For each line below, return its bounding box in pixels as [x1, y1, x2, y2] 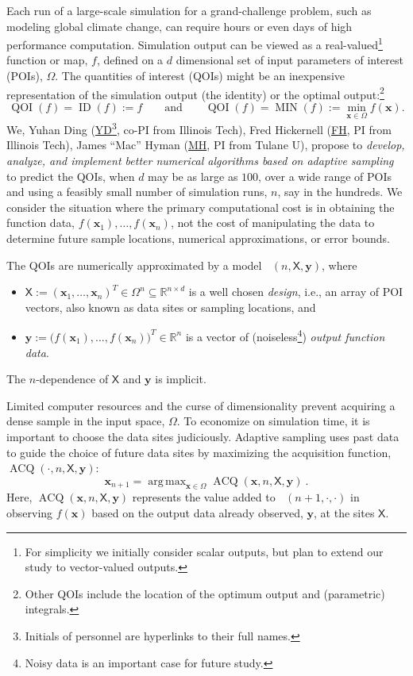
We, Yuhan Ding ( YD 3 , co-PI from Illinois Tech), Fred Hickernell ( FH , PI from [6, 119, 392, 137]
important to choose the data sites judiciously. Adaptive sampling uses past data [6, 428, 399, 444]
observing [6, 505, 53, 521]
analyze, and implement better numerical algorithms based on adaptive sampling [6, 152, 394, 168]
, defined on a [96, 52, 164, 68]
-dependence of [36, 371, 109, 387]
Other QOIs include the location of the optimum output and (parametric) [25, 585, 385, 601]
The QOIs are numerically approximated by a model [6, 256, 262, 273]
